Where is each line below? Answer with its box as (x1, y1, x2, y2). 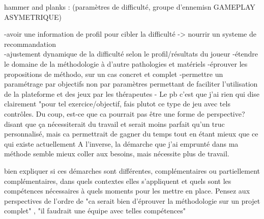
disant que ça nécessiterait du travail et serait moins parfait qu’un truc (4, 118, 225, 129)
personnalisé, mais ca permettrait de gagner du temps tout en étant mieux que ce (4, 128, 258, 139)
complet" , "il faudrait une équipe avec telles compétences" (4, 205, 186, 216)
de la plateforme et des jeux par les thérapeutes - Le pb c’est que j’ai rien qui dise (4, 88, 259, 99)
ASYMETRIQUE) (4, 11, 62, 22)
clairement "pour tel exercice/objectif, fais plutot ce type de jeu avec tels (4, 98, 230, 109)
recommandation (4, 38, 56, 49)
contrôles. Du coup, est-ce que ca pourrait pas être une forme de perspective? (4, 108, 245, 119)
